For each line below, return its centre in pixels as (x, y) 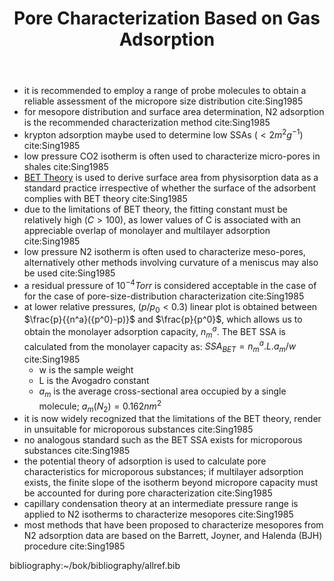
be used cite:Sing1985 (69, 273)
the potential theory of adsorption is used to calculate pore (145, 461)
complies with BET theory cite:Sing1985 (105, 198)
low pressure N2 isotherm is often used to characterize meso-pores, (164, 251)
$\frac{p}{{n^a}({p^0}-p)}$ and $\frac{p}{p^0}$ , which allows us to (163, 319)
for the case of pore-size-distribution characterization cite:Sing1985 (164, 296)
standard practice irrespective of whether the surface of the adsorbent (170, 188)
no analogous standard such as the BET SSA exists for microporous (163, 440)
